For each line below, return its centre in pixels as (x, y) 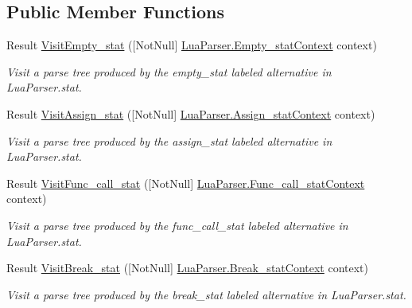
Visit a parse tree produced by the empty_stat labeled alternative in (169, 71)
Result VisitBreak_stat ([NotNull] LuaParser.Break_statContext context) (187, 268)
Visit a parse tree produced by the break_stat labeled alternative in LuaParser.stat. (206, 294)
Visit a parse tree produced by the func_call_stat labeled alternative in (177, 225)
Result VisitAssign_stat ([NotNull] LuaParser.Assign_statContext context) (191, 113)
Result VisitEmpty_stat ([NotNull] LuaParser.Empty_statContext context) (192, 45)
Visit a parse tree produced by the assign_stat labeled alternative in (169, 140)
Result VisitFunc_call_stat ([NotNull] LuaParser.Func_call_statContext (186, 183)
